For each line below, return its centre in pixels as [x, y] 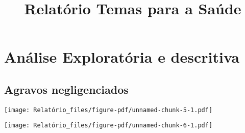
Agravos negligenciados [66, 89]
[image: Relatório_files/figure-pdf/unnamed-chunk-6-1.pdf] [108, 126]
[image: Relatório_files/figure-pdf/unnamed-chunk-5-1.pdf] [108, 110]
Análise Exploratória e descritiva [122, 57]
